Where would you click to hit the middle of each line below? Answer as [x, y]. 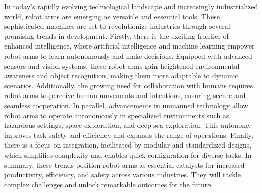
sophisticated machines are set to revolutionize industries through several [117, 26]
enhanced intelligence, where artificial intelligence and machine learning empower [129, 46]
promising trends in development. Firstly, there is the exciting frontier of [116, 36]
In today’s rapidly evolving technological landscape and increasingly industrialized [131, 6]
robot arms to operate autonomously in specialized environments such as [117, 115]
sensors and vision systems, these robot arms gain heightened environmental [122, 65]
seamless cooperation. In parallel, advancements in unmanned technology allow [126, 105]
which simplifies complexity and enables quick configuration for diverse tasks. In [128, 154]
